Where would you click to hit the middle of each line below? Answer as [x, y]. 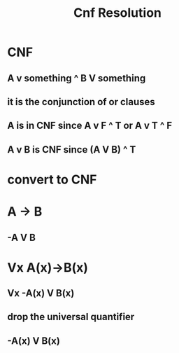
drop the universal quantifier [71, 317]
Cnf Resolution [117, 13]
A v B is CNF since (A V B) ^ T [72, 150]
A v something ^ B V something [77, 78]
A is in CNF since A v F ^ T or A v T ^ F [90, 126]
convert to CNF [52, 179]
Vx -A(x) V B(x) [41, 293]
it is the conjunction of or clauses [81, 102]
